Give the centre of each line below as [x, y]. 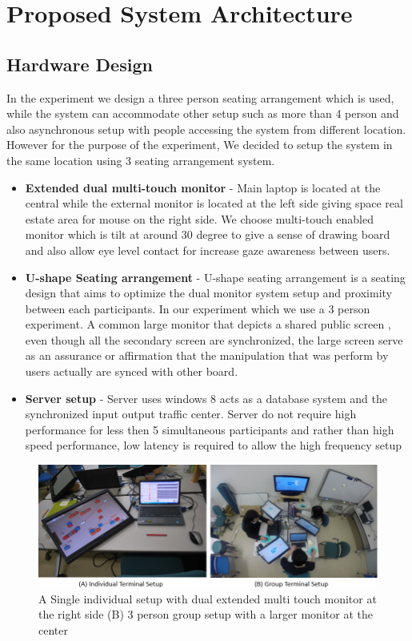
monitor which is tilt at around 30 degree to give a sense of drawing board [208, 234]
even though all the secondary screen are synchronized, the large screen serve [214, 339]
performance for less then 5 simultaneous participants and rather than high [210, 429]
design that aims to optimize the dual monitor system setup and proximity [208, 293]
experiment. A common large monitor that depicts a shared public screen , [208, 324]
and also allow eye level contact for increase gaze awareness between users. [208, 250]
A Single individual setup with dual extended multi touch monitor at [208, 598]
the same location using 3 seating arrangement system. [141, 160]
